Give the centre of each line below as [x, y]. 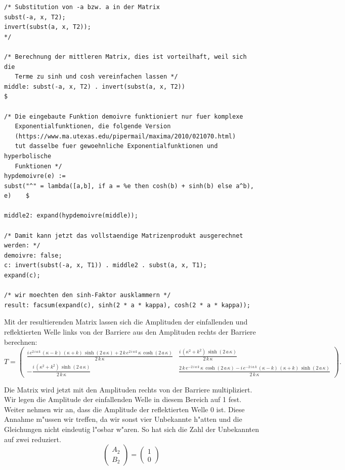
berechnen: [21, 341]
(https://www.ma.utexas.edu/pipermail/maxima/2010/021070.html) [125, 136]
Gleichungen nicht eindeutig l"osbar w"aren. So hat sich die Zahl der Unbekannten [132, 429]
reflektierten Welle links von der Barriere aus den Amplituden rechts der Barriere [130, 332]
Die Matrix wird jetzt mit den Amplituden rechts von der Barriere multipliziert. [128, 389]
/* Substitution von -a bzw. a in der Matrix [82, 7]
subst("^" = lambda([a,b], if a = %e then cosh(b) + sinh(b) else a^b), [129, 186]
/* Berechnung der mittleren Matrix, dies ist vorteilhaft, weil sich [125, 57]
